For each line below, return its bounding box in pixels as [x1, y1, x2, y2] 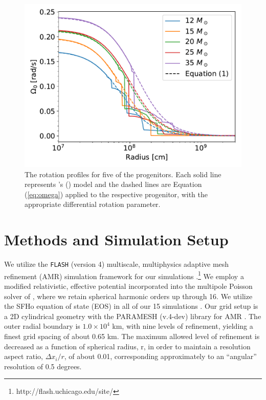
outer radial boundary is [4, 321, 80, 331]
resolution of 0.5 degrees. [4, 361, 82, 371]
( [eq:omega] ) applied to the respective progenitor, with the [25, 188, 208, 199]
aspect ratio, [4, 351, 43, 362]
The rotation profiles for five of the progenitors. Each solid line [25, 169, 221, 179]
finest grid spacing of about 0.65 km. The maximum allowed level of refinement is [4, 330, 260, 341]
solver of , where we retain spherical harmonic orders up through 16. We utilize [4, 290, 253, 301]
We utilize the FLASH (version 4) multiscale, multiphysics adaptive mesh [4, 259, 229, 269]
